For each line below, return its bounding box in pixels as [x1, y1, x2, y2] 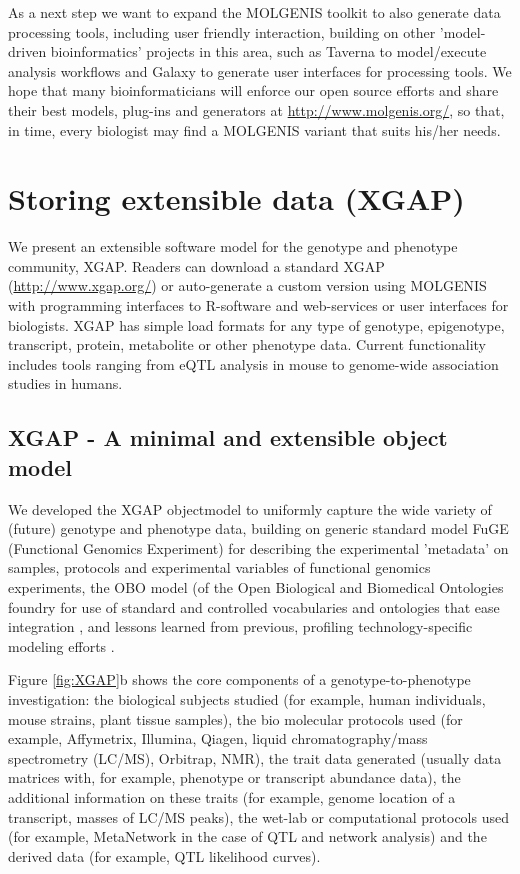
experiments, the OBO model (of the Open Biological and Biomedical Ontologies [8, 577, 504, 597]
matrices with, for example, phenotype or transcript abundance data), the [8, 767, 461, 788]
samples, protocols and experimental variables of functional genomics [8, 557, 431, 578]
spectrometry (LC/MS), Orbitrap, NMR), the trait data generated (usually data [8, 747, 502, 768]
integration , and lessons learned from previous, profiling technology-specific [8, 616, 473, 637]
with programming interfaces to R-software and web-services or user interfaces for [8, 295, 509, 316]
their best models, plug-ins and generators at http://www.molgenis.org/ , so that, [8, 99, 505, 120]
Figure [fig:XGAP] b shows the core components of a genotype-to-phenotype [8, 669, 471, 690]
